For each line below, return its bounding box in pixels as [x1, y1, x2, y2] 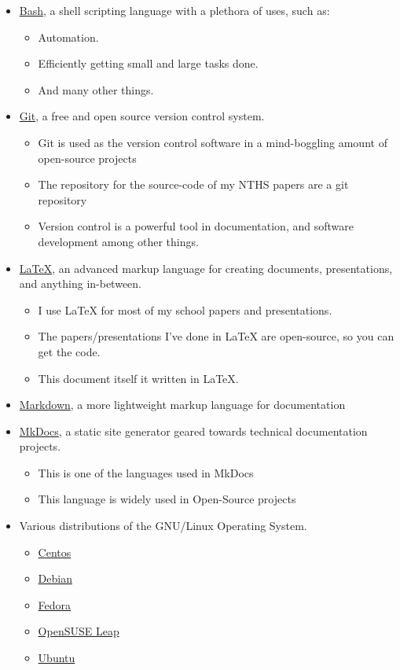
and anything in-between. [19, 275, 141, 292]
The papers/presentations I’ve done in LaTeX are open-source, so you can [38, 328, 394, 344]
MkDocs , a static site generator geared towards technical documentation [19, 422, 368, 439]
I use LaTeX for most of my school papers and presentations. [38, 301, 332, 318]
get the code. [38, 343, 101, 359]
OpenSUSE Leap [38, 623, 119, 639]
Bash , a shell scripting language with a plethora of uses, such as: [19, 2, 330, 18]
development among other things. [38, 233, 199, 249]
